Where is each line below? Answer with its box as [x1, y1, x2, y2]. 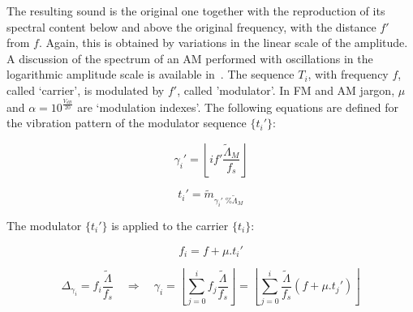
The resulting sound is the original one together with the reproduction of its [6, 2, 385, 19]
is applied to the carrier [111, 216, 229, 233]
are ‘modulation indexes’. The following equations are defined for [77, 98, 398, 115]
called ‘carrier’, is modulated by [6, 81, 165, 98]
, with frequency [308, 66, 389, 83]
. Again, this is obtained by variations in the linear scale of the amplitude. [38, 34, 408, 51]
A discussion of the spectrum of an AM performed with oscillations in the [6, 49, 373, 66]
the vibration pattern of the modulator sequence [6, 114, 247, 131]
